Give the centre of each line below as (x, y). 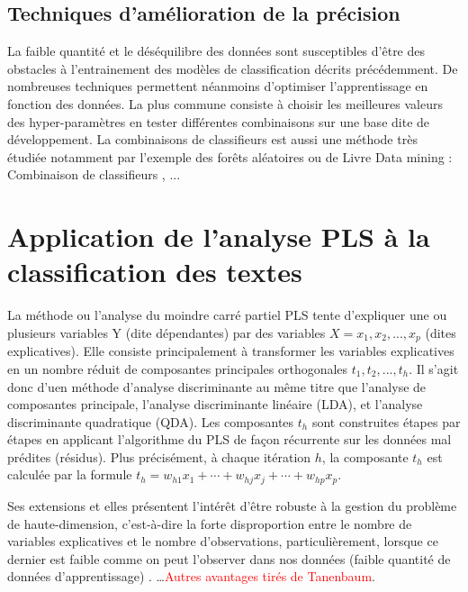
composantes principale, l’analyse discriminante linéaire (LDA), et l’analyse (215, 404)
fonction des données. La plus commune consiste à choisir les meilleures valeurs (225, 103)
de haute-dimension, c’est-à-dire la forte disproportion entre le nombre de (210, 523)
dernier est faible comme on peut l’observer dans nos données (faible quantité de (229, 558)
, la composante (365, 456)
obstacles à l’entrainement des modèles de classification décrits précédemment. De (233, 68)
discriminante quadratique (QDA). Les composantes (151, 421)
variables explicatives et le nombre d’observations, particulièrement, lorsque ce (223, 541)
